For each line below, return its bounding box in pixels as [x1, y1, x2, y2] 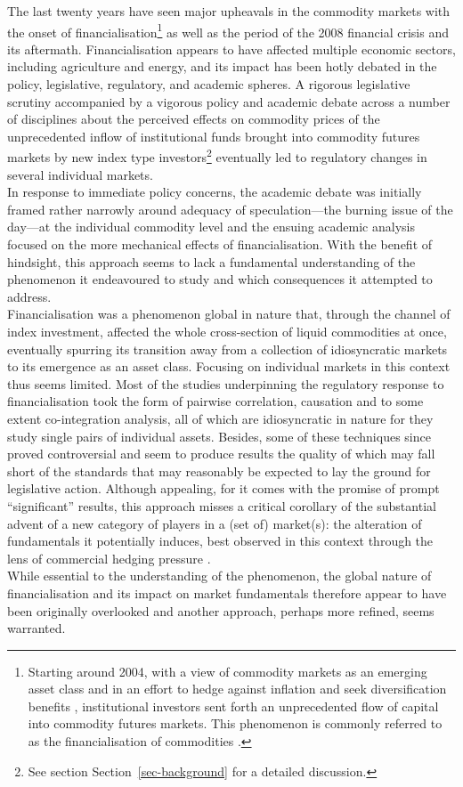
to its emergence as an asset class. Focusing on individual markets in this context [7, 357, 451, 376]
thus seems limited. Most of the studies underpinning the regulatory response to [7, 374, 444, 393]
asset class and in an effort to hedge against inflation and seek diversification [28, 679, 447, 698]
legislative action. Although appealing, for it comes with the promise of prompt [7, 479, 440, 498]
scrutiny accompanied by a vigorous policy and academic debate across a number [7, 92, 451, 110]
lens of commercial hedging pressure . [7, 548, 211, 567]
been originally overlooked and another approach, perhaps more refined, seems [7, 601, 435, 620]
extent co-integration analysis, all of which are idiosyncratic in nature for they [7, 409, 434, 427]
